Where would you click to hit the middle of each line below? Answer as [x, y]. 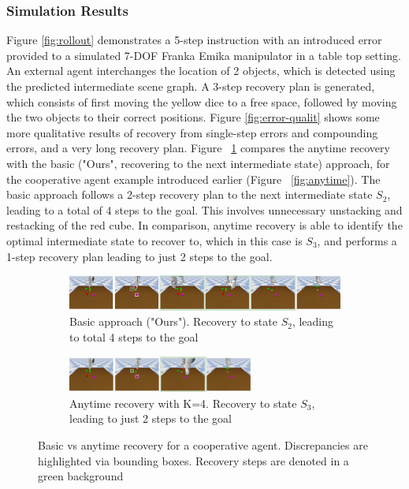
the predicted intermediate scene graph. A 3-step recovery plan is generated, [191, 86]
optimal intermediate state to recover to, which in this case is [154, 240]
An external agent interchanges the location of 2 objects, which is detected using [201, 71]
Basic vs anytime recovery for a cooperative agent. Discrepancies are [203, 445]
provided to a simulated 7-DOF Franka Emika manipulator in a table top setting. [204, 55]
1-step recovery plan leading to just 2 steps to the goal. [139, 256]
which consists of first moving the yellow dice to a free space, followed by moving [202, 101]
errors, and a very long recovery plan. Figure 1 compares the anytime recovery [198, 148]
